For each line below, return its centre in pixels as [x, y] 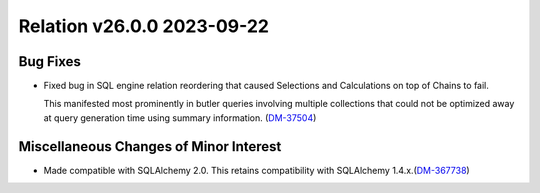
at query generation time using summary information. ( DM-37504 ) [180, 117]
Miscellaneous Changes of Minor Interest [150, 146]
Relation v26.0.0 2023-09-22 [144, 26]
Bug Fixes [50, 61]
